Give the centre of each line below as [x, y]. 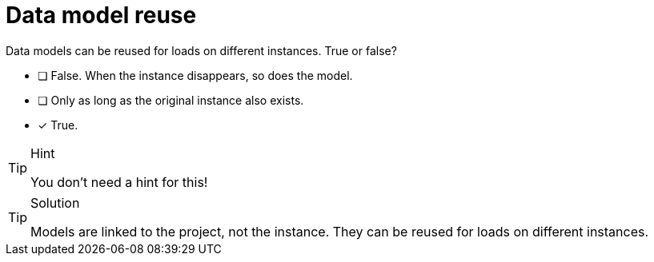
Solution [55, 202]
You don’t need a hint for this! [119, 182]
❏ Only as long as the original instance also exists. [171, 100]
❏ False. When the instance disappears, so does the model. [195, 75]
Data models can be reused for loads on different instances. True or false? [201, 50]
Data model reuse [101, 15]
